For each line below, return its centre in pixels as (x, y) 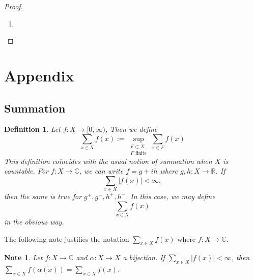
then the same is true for (43, 196)
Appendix (39, 75)
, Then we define (131, 129)
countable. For (26, 171)
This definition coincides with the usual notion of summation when (108, 161)
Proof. (13, 6)
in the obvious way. (34, 222)
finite (141, 153)
